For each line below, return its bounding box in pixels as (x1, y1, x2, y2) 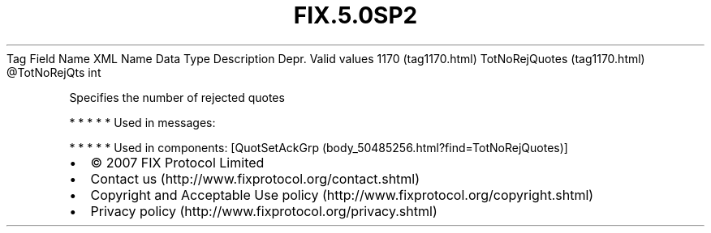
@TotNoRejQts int (6, 65, 101, 79)
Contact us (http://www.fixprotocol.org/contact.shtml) (90, 170, 420, 187)
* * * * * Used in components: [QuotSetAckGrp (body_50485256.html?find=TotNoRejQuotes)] (69, 140, 568, 155)
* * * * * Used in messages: (69, 115, 216, 129)
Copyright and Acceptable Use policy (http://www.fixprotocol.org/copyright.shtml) (90, 186, 594, 203)
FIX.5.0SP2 (293, 2, 418, 29)
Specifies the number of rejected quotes (69, 90, 285, 104)
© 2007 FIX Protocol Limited (90, 154, 265, 171)
